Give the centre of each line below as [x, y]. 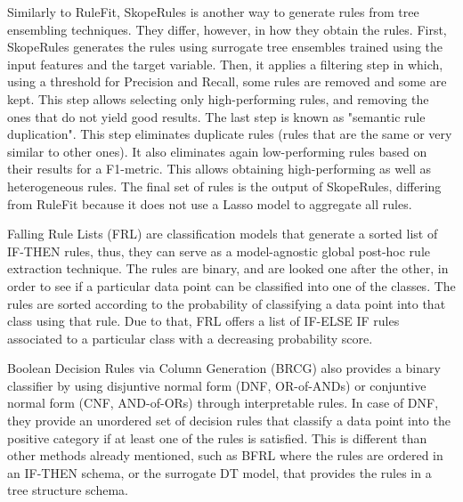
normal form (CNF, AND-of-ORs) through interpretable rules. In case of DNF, [223, 403]
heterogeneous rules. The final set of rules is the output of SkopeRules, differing [224, 186]
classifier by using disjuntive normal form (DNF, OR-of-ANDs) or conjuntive [217, 385]
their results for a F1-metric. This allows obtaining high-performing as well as [219, 169]
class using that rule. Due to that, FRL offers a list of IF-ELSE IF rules [203, 321]
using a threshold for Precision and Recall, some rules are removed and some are [227, 81]
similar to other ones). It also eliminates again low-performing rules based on [217, 151]
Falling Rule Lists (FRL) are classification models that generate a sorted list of [223, 234]
